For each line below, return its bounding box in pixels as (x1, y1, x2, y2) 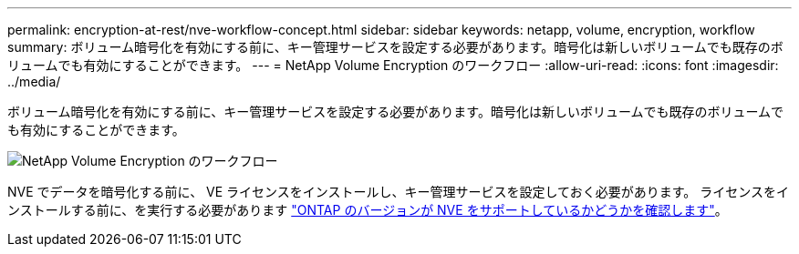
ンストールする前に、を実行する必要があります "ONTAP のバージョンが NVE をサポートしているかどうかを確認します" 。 (7, 202, 728, 218)
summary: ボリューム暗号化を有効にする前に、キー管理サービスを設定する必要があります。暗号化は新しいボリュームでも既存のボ (7, 39, 783, 55)
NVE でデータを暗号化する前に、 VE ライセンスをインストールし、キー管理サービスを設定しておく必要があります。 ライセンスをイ (7, 184, 789, 199)
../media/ (7, 74, 61, 89)
